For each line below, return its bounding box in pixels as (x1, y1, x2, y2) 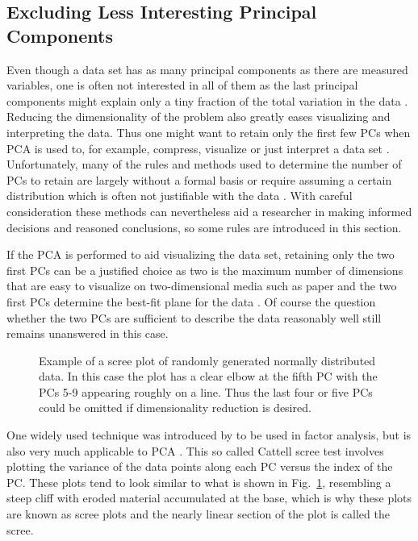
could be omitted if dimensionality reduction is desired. (39, 399, 311, 416)
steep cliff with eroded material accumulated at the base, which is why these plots (6, 489, 412, 506)
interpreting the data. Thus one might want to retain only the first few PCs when (6, 123, 411, 140)
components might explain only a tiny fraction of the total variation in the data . (6, 92, 408, 109)
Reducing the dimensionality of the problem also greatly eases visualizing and (6, 108, 391, 125)
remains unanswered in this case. (6, 325, 169, 342)
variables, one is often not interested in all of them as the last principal (6, 77, 358, 94)
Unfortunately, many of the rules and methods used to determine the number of (6, 156, 402, 173)
